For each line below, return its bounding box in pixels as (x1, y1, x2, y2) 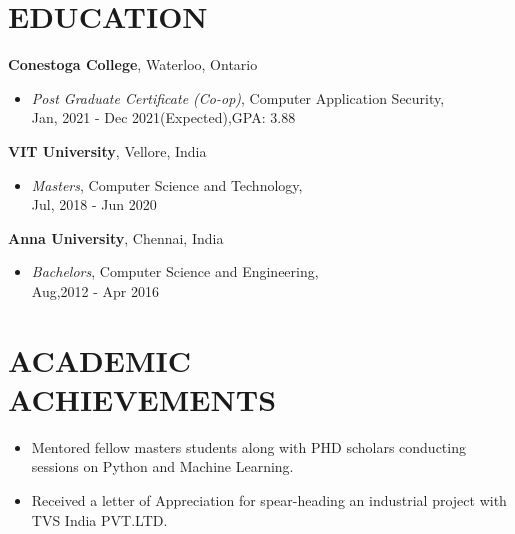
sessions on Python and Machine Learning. (31, 456, 294, 477)
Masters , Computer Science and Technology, (31, 174, 303, 195)
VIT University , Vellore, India (8, 140, 207, 161)
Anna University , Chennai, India (8, 227, 224, 248)
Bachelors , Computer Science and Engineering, (31, 261, 319, 282)
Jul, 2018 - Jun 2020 (31, 194, 157, 215)
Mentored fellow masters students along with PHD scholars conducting (31, 436, 466, 457)
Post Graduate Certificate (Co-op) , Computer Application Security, (31, 87, 445, 108)
